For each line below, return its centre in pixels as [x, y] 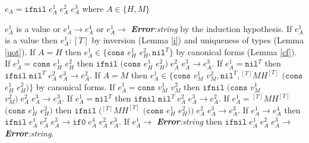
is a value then [31, 40]
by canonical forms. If [75, 86]
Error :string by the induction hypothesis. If [212, 28]
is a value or [38, 28]
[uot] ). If [20, 51]
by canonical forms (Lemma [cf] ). [237, 51]
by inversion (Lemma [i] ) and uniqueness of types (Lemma [198, 40]
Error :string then [189, 121]
